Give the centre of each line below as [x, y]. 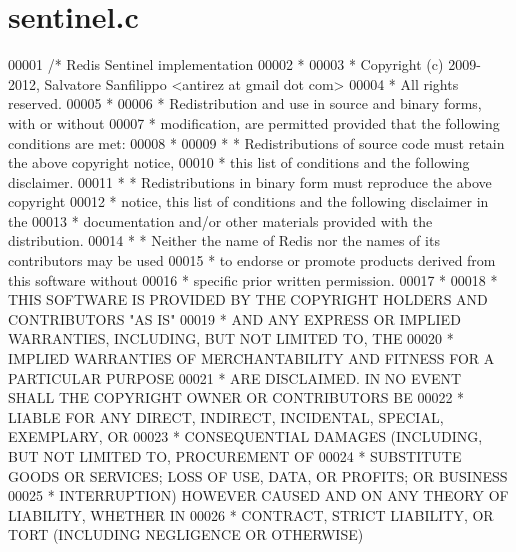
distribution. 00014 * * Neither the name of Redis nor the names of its [224, 240]
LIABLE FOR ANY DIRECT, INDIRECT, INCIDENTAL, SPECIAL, [226, 416]
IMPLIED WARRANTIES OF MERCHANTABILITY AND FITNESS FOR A [251, 358]
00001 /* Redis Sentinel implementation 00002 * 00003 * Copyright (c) [226, 64]
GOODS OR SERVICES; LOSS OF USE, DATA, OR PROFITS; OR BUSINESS [258, 475]
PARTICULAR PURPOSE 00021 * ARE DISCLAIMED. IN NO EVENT [235, 377]
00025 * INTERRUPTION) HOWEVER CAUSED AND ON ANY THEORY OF [258, 495]
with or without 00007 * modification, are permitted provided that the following [254, 122]
